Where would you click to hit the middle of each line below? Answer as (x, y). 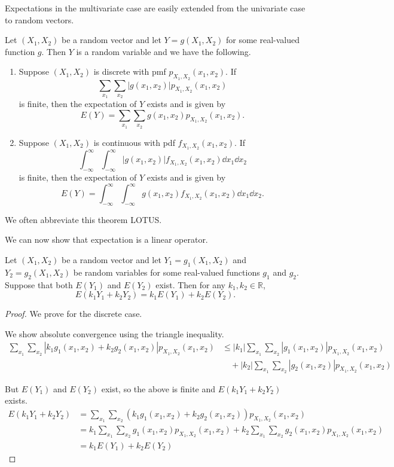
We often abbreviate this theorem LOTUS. (83, 219)
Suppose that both (39, 284)
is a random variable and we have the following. (164, 51)
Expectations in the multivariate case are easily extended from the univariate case (155, 8)
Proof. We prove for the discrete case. (74, 314)
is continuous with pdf (134, 142)
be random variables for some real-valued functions (167, 272)
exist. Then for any (190, 284)
